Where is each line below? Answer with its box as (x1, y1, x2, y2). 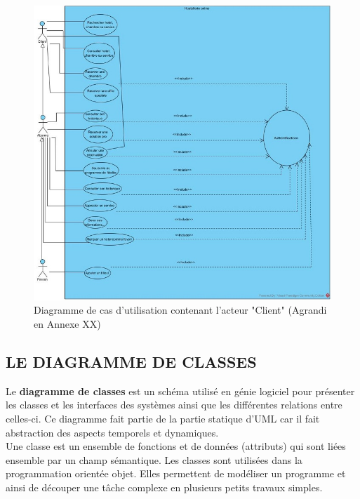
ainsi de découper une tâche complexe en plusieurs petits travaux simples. (6, 479, 323, 494)
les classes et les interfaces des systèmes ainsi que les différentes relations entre (6, 397, 342, 412)
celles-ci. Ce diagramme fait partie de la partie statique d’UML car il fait (6, 411, 320, 425)
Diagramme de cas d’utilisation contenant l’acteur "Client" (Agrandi (34, 302, 327, 317)
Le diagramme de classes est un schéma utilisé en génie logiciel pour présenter (6, 383, 355, 398)
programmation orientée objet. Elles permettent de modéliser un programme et (6, 466, 346, 481)
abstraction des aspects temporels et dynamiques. (6, 425, 219, 439)
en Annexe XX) (34, 316, 101, 331)
